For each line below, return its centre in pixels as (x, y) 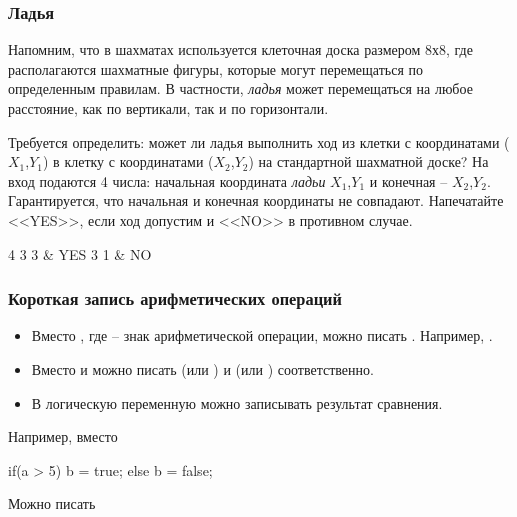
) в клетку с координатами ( (128, 161)
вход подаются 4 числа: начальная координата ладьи (167, 180)
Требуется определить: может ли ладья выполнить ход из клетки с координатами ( (259, 141)
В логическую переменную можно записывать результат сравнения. (237, 402)
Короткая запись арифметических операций (175, 298)
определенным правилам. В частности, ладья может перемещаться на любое (240, 88)
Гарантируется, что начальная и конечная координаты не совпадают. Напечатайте (256, 200)
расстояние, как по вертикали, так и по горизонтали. (168, 108)
